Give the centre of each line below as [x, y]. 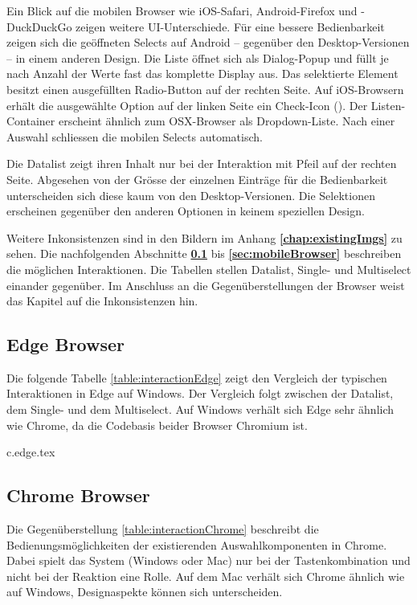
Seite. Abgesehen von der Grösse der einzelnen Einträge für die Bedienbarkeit [197, 179]
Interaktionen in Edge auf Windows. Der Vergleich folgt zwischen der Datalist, [200, 393]
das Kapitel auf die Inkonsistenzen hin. [102, 301]
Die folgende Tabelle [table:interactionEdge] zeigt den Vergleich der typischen [197, 377]
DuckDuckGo [39, 26]
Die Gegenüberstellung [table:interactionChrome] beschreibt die [163, 529]
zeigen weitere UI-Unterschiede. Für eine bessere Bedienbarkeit [230, 26]
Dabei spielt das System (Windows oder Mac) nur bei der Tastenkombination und [208, 560]
